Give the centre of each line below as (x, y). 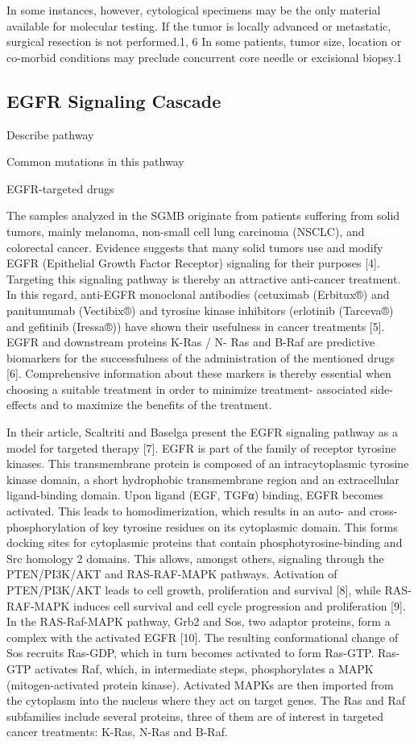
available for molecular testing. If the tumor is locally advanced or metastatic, (199, 25)
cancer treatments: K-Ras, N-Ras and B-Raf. (117, 732)
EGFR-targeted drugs (60, 188)
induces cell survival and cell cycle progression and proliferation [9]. (240, 605)
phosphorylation (46, 526)
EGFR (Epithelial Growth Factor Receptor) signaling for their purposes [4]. (193, 263)
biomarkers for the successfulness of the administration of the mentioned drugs (201, 357)
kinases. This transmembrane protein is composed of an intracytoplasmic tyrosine (208, 464)
